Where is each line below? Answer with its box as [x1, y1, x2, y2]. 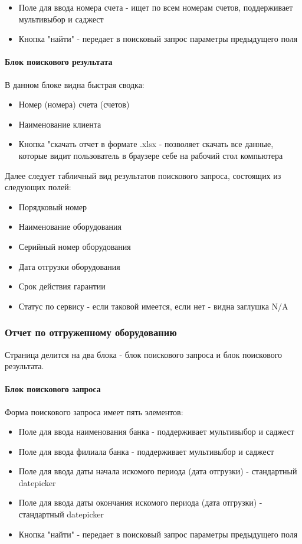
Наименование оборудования [18, 220, 122, 233]
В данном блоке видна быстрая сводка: [5, 78, 145, 90]
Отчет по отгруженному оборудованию [5, 325, 177, 340]
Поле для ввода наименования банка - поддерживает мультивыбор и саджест [18, 425, 294, 438]
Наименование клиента [18, 118, 101, 130]
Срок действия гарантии [18, 280, 106, 292]
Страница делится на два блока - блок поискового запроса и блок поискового [5, 348, 283, 360]
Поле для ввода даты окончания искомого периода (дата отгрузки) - [18, 496, 262, 509]
